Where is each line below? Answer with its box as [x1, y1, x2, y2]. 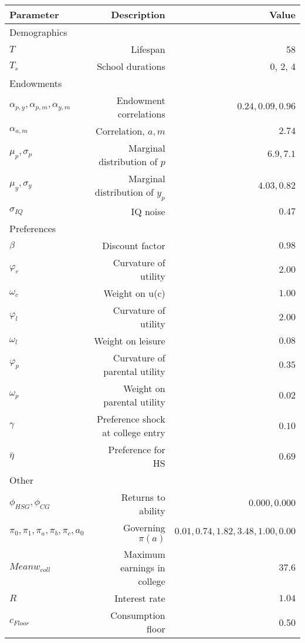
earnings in [120, 561, 165, 575]
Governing [123, 521, 165, 535]
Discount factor [102, 239, 165, 253]
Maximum [124, 547, 165, 561]
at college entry [102, 426, 165, 440]
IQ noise [131, 205, 165, 219]
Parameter [9, 8, 59, 21]
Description [111, 8, 165, 21]
